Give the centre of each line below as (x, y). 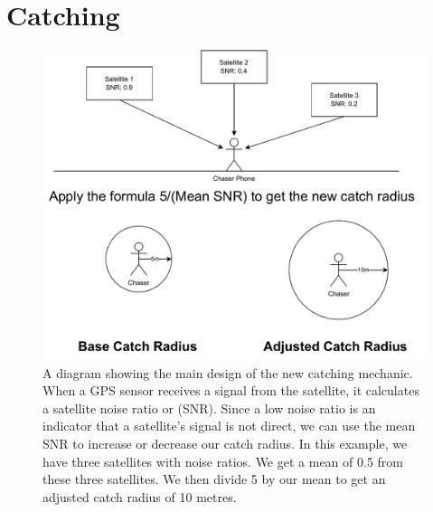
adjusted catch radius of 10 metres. (140, 496)
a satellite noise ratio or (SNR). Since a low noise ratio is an (209, 408)
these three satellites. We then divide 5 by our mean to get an (214, 479)
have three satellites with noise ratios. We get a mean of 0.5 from (223, 461)
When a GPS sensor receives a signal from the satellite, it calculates (231, 390)
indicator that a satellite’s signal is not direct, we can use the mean (229, 426)
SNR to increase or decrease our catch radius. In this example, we (225, 443)
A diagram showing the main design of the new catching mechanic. (228, 372)
